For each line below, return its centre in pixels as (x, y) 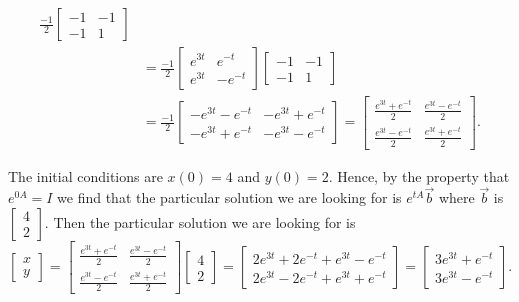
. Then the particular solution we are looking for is (200, 221)
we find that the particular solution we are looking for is (229, 197)
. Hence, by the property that (419, 175)
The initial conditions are (85, 175)
